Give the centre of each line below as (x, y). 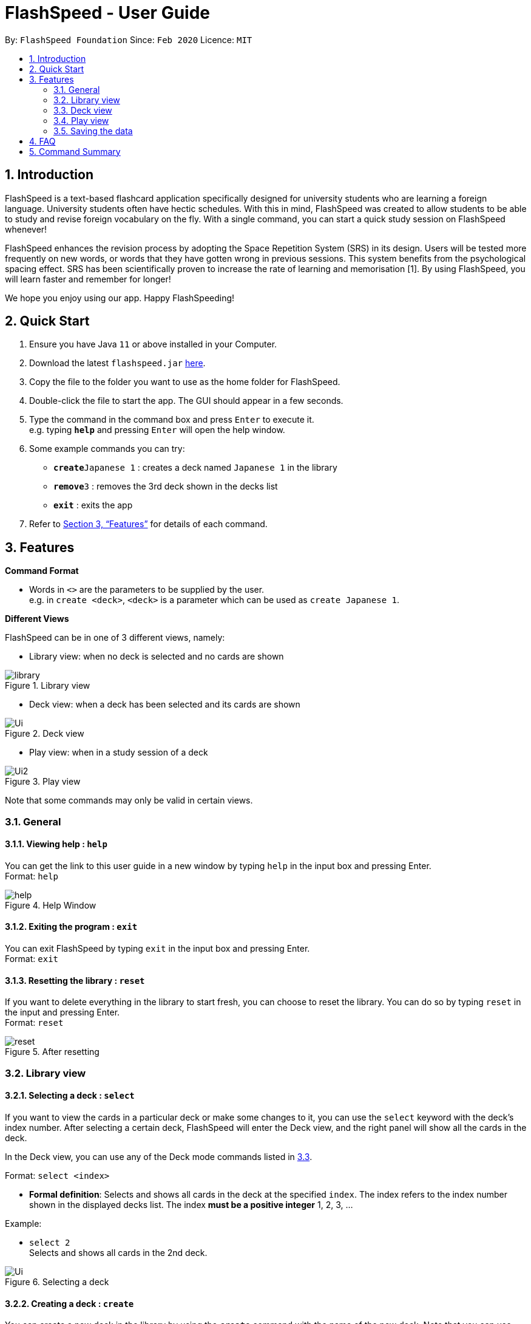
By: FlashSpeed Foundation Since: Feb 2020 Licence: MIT (129, 39)
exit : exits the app (93, 505)
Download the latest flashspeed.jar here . (117, 363)
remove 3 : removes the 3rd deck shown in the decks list (166, 486)
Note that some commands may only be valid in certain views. (129, 800)
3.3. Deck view (83, 110)
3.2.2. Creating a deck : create (69, 1303)
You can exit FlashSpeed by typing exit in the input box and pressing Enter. (157, 949)
